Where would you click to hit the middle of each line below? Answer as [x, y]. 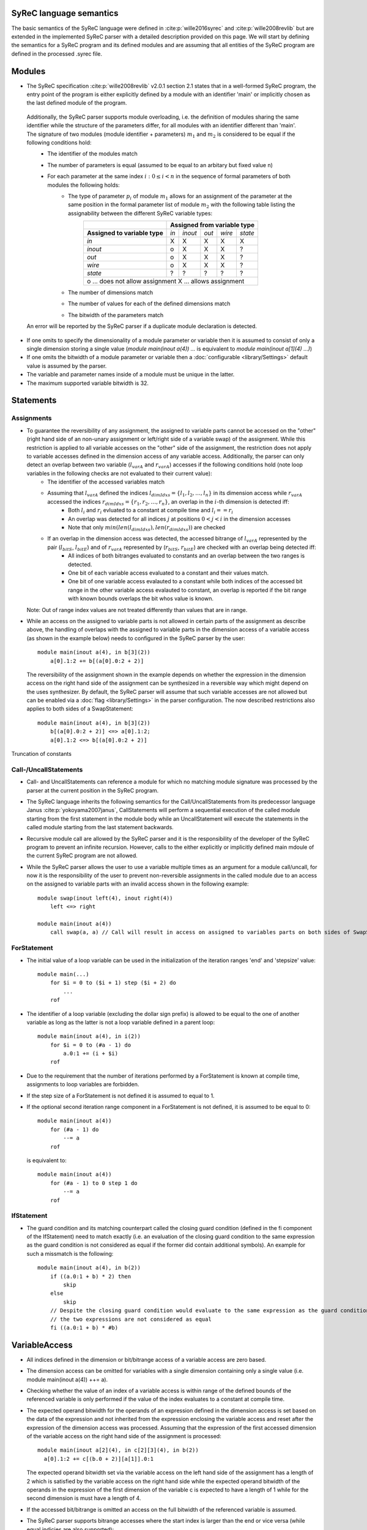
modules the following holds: [84, 185]
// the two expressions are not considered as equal [131, 1319]
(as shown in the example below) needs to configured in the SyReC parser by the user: [136, 638]
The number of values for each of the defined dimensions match [149, 304]
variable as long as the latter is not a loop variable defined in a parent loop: [121, 1022]
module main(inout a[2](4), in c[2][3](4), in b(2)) [118, 1450]
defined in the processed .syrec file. [57, 54]
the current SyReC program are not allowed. [82, 856]
